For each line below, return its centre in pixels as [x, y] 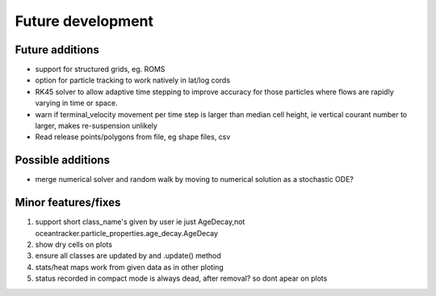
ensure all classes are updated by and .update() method [128, 256]
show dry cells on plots [74, 244]
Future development [84, 21]
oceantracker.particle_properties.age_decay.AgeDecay [126, 233]
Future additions [57, 50]
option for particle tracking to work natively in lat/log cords [132, 80]
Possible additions [63, 161]
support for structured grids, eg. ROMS [100, 70]
